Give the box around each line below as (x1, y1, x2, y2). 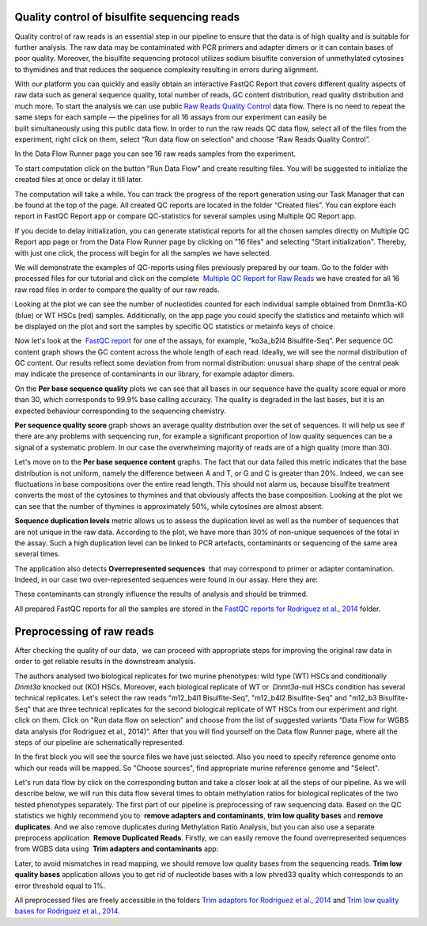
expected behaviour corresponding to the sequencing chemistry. (14, 406, 227, 416)
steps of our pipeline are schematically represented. (14, 737, 185, 747)
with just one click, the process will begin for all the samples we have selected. (14, 248, 272, 257)
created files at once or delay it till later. (14, 175, 143, 184)
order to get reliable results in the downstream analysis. (14, 657, 196, 666)
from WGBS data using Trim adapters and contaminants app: (14, 844, 219, 854)
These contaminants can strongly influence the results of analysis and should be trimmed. (14, 590, 308, 599)
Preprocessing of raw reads (14, 624, 154, 638)
